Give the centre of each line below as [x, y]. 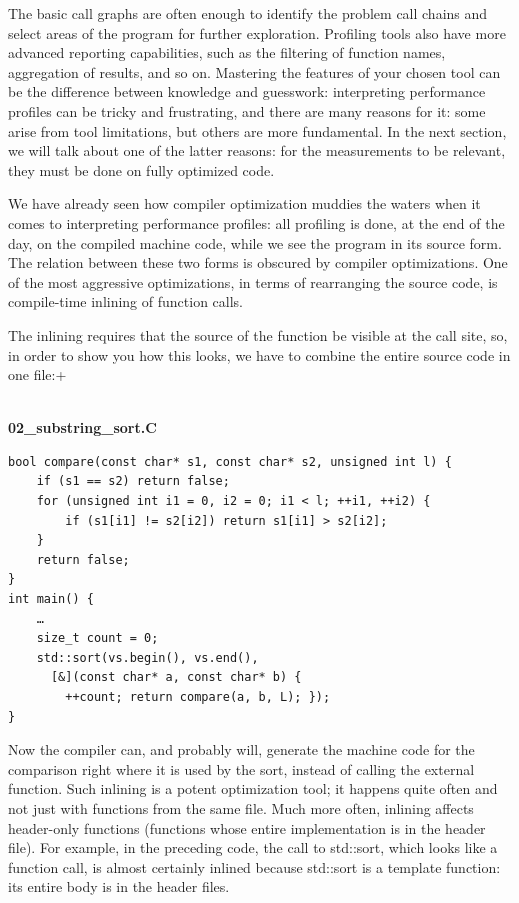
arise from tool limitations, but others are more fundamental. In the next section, [257, 130]
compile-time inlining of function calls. [125, 301]
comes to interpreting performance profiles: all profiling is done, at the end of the [256, 222]
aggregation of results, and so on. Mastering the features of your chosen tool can [254, 71]
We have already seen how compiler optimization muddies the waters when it [244, 203]
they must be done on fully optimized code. [141, 169]
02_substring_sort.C [82, 427]
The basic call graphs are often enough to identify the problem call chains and [248, 13]
